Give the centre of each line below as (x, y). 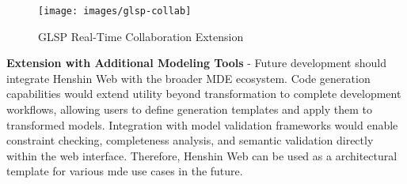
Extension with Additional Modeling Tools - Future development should (196, 63)
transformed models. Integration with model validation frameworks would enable (202, 124)
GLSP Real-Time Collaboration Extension (141, 36)
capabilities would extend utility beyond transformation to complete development (204, 94)
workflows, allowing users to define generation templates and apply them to (190, 109)
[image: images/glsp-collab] (115, 11)
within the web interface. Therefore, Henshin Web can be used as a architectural (202, 155)
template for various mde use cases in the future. (125, 171)
